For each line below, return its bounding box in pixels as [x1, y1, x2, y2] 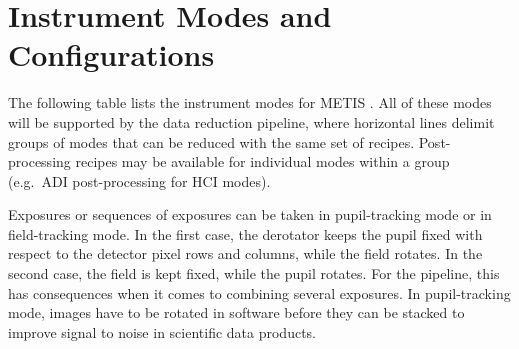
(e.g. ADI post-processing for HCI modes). [8, 170, 271, 191]
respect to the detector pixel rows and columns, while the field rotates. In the [8, 243, 483, 264]
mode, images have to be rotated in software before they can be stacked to [8, 302, 465, 323]
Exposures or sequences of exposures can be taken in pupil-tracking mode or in [8, 204, 492, 225]
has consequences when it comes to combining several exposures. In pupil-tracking [8, 282, 511, 303]
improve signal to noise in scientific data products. [8, 321, 316, 342]
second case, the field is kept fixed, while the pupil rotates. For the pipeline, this [8, 263, 500, 284]
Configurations [8, 34, 215, 75]
